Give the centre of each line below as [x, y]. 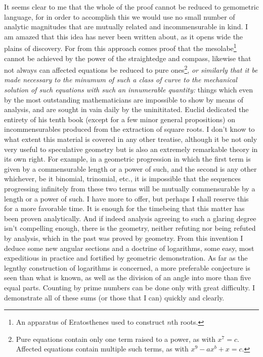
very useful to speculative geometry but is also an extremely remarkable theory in [131, 149]
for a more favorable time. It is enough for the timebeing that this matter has [124, 208]
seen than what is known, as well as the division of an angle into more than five [128, 277]
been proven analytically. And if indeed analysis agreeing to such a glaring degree [130, 218]
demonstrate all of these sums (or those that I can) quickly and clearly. [114, 297]
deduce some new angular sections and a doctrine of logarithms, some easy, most [129, 248]
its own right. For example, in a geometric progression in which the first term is [127, 159]
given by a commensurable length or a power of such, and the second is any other [130, 168]
